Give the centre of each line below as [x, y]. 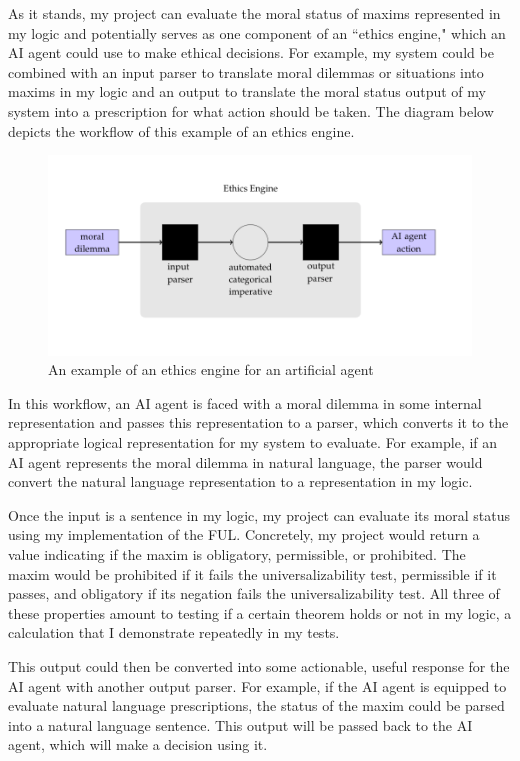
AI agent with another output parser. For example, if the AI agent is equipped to [257, 685]
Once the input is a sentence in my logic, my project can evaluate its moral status [259, 514]
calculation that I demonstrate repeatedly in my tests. [174, 632]
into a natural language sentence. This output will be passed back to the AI [240, 724]
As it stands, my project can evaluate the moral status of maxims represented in [254, 13]
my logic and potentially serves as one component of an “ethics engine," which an [257, 32]
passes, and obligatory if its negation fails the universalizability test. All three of [254, 593]
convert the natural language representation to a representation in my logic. [240, 481]
